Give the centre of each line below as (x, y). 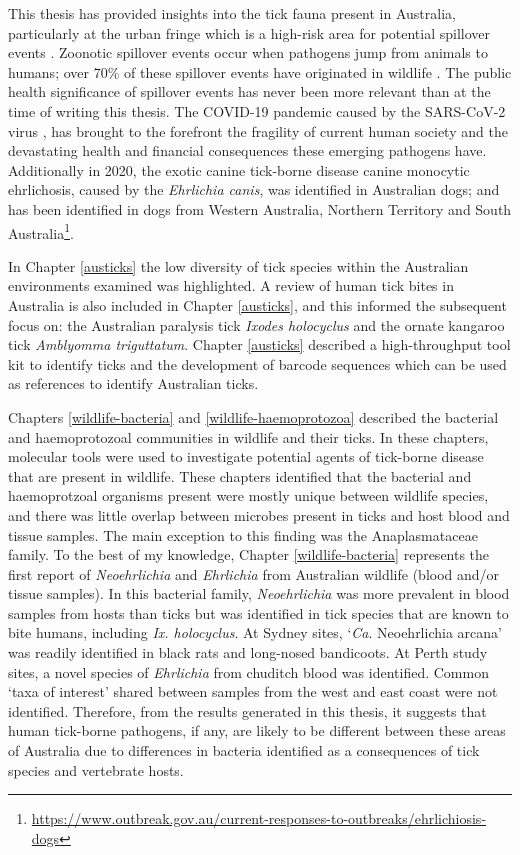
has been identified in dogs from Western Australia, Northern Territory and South (260, 208)
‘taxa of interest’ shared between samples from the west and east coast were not (253, 691)
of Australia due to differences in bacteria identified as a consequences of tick (244, 750)
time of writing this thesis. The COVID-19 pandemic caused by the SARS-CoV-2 (257, 110)
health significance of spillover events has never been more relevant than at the (249, 91)
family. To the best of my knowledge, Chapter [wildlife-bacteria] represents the (249, 554)
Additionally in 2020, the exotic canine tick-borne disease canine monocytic (239, 169)
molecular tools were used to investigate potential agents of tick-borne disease (246, 456)
